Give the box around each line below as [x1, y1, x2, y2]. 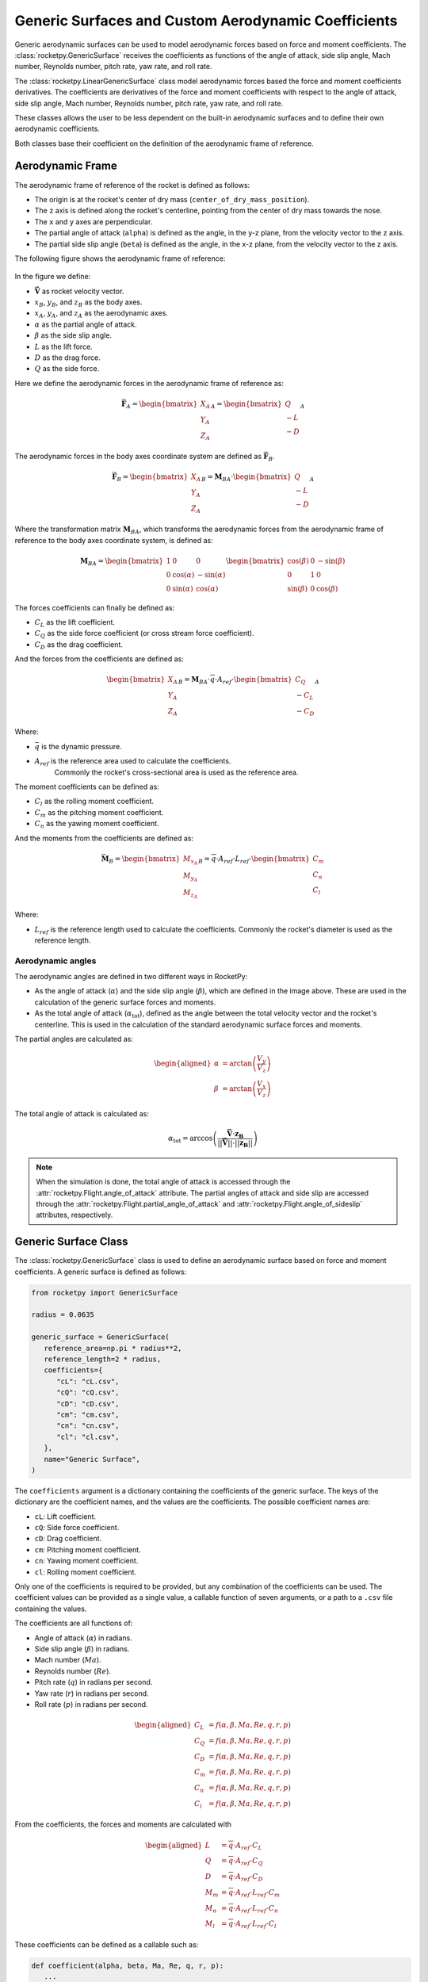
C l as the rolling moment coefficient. [34, 797, 155, 808]
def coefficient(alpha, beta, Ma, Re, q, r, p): [31, 1961, 224, 1970]
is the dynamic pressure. [40, 741, 122, 751]
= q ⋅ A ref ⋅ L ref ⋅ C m [220, 1888, 281, 1899]
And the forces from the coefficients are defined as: [14, 654, 184, 664]
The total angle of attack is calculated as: [14, 1109, 150, 1118]
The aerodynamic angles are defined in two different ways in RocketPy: [14, 972, 248, 981]
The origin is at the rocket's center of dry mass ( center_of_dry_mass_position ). [34, 194, 310, 204]
